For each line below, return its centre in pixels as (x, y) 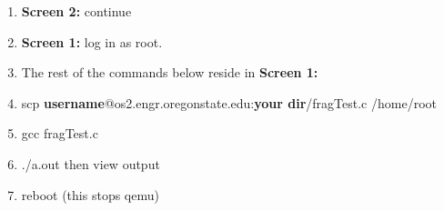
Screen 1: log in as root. (92, 41)
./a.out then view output (91, 163)
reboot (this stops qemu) (90, 194)
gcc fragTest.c (60, 133)
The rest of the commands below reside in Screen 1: (170, 72)
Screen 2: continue (76, 11)
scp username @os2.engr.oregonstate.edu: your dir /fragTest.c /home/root (229, 102)
